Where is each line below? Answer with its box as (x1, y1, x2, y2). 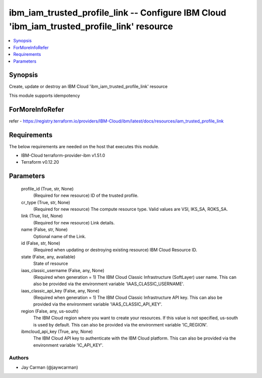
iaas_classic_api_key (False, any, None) (21, 288, 99, 293)
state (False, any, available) (21, 254, 76, 259)
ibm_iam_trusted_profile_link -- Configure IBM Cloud (9, 7, 227, 18)
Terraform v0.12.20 (21, 159, 59, 165)
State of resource (33, 260, 68, 267)
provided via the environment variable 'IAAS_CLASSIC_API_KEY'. (33, 301, 163, 307)
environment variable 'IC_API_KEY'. (33, 342, 104, 348)
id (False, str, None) (21, 240, 61, 246)
